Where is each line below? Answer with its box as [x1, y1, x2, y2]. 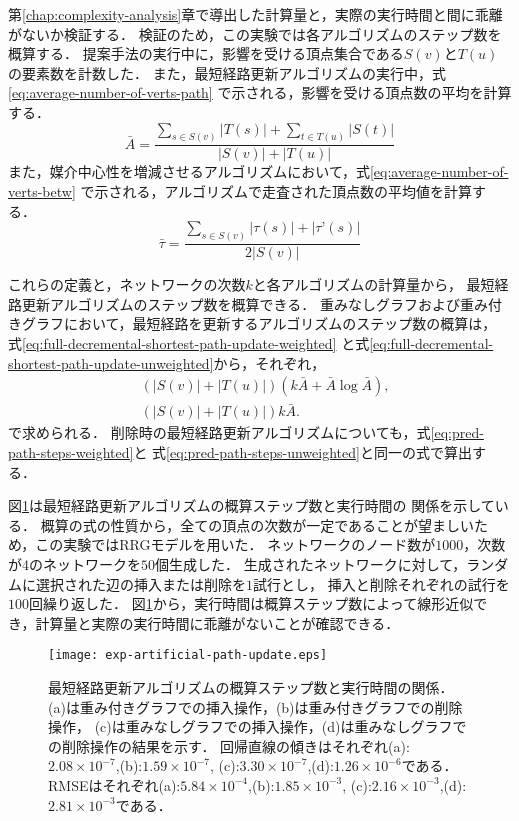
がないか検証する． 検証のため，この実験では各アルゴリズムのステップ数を [8, 23, 502, 44]
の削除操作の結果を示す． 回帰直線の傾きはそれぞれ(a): [48, 735, 410, 756]
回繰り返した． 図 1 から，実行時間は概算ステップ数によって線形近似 [29, 593, 474, 614]
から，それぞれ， [213, 352, 326, 373]
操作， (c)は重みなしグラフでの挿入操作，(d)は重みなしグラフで [48, 716, 467, 737]
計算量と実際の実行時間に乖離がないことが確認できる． [35, 612, 400, 633]
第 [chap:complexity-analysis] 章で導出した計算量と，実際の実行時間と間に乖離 [8, 4, 503, 24]
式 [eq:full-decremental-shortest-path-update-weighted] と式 [8, 332, 370, 353]
